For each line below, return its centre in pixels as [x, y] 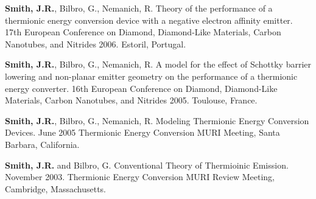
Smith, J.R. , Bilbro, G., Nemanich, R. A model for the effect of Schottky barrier [158, 64]
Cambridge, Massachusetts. [55, 188]
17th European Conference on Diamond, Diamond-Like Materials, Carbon [143, 32]
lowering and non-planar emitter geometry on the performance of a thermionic [151, 76]
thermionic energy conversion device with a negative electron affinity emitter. [149, 20]
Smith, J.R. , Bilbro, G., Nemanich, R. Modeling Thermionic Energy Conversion [157, 120]
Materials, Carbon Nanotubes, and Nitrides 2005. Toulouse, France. [131, 100]
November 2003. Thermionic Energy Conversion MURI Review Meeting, [140, 177]
